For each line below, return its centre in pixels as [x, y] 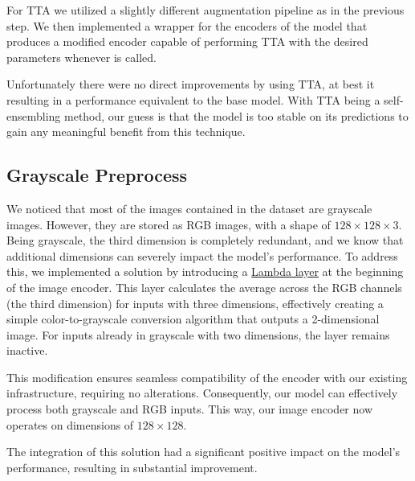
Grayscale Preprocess [97, 175]
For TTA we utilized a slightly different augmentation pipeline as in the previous [205, 10]
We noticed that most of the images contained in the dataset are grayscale [189, 208]
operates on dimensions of [70, 424]
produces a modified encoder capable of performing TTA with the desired [187, 41]
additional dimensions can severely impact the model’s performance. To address [202, 255]
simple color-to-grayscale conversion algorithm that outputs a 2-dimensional [193, 319]
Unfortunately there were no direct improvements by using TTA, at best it [191, 84]
